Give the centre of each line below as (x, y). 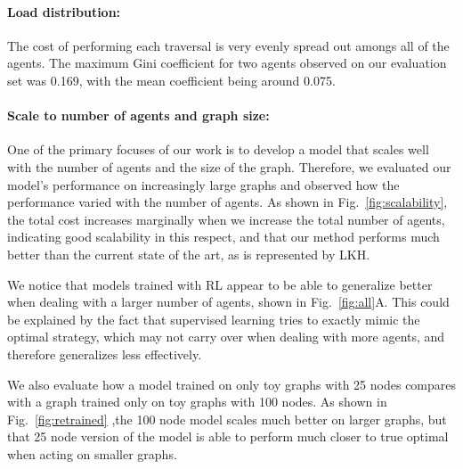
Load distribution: (64, 11)
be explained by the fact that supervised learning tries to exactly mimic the (214, 319)
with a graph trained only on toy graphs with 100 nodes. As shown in (197, 402)
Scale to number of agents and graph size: (138, 115)
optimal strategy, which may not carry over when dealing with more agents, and (226, 337)
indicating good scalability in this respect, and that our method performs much (223, 237)
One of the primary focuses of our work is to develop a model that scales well (218, 149)
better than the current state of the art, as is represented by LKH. (189, 254)
